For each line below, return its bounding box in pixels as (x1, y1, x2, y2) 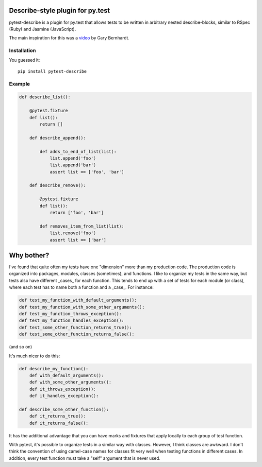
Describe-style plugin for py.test (9, 6, 110, 15)
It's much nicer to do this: (9, 353, 60, 359)
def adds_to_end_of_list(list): (39, 149, 116, 154)
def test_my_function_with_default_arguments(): (19, 297, 137, 303)
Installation (9, 47, 36, 54)
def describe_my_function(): (19, 366, 89, 371)
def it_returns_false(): (29, 420, 89, 426)
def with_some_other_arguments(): (29, 380, 112, 385)
